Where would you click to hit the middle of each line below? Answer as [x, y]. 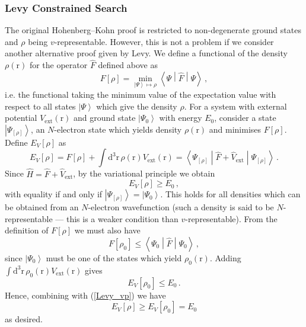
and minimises [235, 129]
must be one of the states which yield [114, 258]
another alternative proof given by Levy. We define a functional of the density [146, 53]
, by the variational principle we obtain [144, 173]
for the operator [58, 65]
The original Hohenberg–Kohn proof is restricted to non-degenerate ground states [153, 30]
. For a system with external [235, 106]
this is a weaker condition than [122, 218]
